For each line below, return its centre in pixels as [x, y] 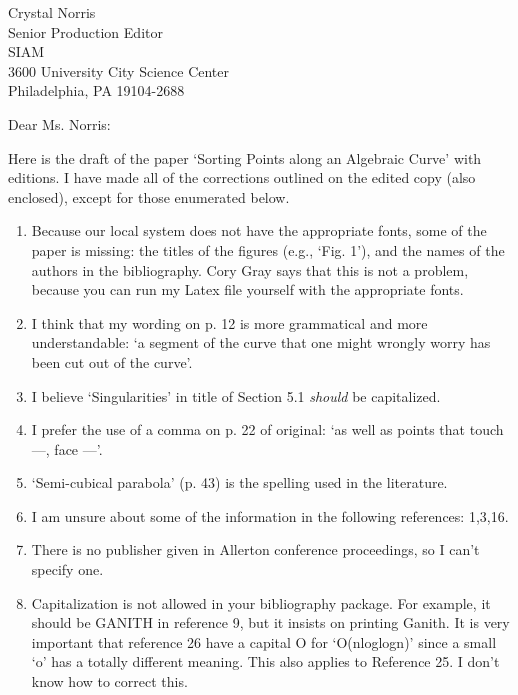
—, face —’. [67, 448]
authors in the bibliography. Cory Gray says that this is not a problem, [250, 269]
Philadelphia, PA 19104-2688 [96, 90]
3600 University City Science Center [119, 70]
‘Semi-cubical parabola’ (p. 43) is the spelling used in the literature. [239, 482]
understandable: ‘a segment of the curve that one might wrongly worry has [261, 342]
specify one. [67, 569]
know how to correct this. [109, 681]
